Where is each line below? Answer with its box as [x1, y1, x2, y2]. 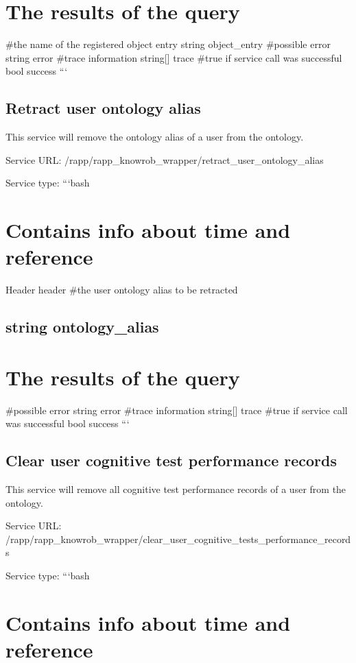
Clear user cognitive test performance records [5, 450, 337, 471]
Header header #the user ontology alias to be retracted [5, 282, 238, 297]
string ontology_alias [5, 316, 159, 337]
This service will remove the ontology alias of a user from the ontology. [5, 130, 304, 144]
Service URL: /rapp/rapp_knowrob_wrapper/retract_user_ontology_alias [5, 152, 324, 167]
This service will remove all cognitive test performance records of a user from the [5, 482, 346, 496]
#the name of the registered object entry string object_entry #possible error [5, 37, 331, 51]
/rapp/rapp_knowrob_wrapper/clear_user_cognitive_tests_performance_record [5, 531, 351, 546]
